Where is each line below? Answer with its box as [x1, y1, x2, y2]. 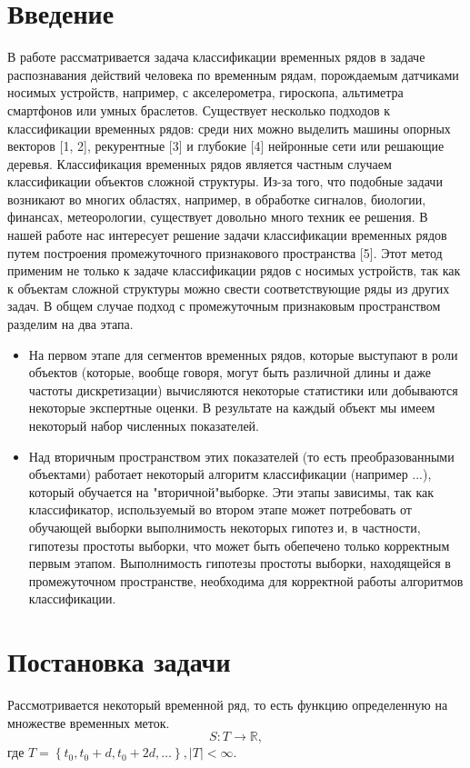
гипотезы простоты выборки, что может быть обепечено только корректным [28, 535, 450, 554]
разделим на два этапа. [7, 314, 134, 334]
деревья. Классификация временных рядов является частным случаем [7, 154, 392, 173]
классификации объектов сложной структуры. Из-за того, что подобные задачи [7, 172, 443, 191]
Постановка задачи [7, 643, 231, 680]
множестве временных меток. [7, 713, 170, 732]
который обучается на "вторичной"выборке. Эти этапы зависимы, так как [28, 482, 435, 501]
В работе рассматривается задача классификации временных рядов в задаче [7, 47, 425, 66]
